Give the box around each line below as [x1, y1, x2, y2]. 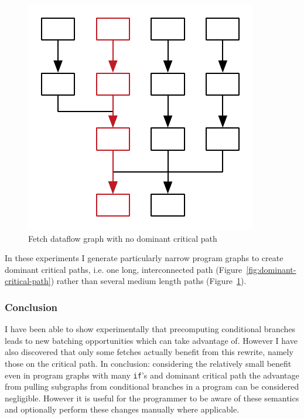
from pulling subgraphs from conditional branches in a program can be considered [5, 380, 299, 393]
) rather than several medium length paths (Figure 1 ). [50, 275, 247, 287]
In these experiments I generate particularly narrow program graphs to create [5, 252, 283, 264]
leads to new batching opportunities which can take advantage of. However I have [5, 334, 298, 346]
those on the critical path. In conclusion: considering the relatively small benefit [5, 357, 292, 369]
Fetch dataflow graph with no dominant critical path [28, 232, 217, 244]
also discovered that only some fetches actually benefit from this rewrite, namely [5, 346, 293, 358]
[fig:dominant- [246, 263, 296, 275]
